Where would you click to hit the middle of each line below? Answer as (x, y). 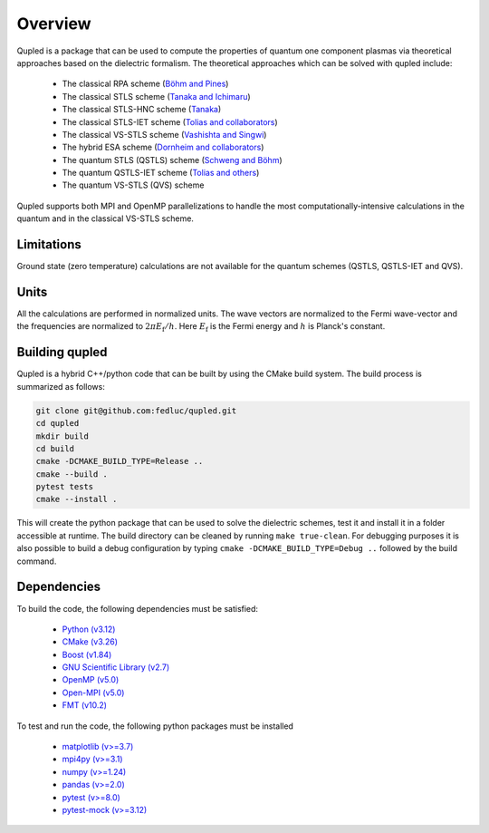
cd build (55, 448)
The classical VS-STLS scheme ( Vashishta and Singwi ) (164, 134)
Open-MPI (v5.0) (93, 693)
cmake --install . (77, 499)
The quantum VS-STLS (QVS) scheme (133, 185)
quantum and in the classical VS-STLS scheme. (105, 218)
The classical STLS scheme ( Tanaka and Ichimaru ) (156, 96)
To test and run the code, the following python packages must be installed (155, 726)
